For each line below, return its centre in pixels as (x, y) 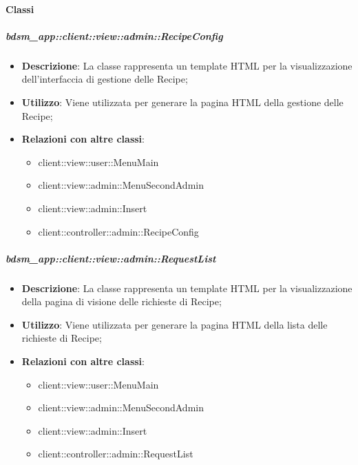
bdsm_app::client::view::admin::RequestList (111, 258)
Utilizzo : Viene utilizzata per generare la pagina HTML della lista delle (175, 324)
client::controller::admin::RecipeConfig (118, 231)
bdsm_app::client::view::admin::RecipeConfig (114, 35)
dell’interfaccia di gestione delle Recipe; (105, 79)
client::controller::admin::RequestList (116, 454)
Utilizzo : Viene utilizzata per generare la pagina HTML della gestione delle (182, 102)
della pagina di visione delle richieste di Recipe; (122, 301)
